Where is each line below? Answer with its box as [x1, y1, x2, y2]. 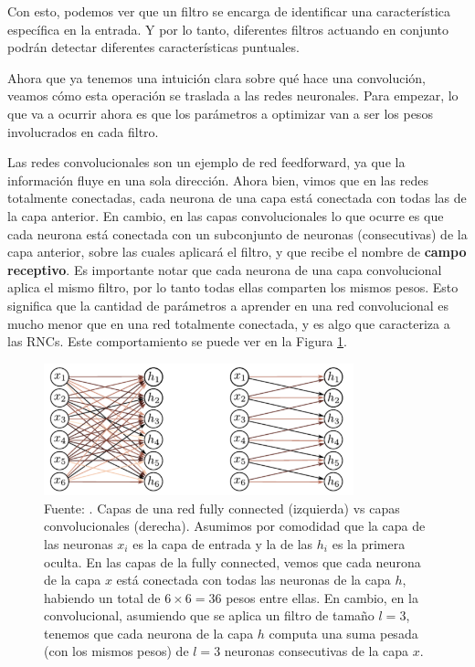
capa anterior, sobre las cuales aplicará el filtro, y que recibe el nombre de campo [7, 242, 467, 261]
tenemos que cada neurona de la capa [44, 623, 254, 642]
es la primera [332, 534, 406, 553]
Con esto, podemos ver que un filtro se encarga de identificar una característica [7, 2, 451, 20]
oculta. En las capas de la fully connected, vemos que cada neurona [44, 552, 421, 571]
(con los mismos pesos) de [44, 641, 189, 661]
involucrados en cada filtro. [7, 122, 159, 141]
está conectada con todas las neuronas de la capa [116, 570, 391, 589]
